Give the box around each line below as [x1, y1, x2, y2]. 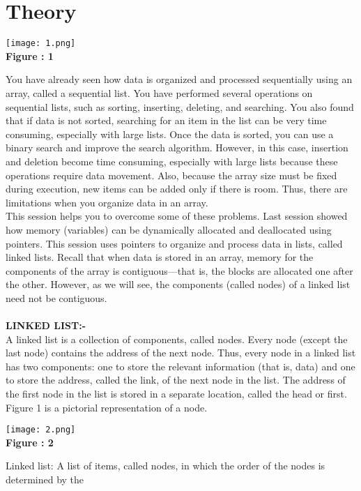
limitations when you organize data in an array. [6, 195, 208, 209]
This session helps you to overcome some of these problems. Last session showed [6, 209, 348, 223]
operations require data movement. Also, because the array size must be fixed [6, 167, 337, 182]
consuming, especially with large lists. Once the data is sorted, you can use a [6, 126, 334, 141]
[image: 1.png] [6, 38, 76, 49]
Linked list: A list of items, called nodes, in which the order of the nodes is [6, 458, 325, 473]
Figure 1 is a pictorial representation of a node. [6, 400, 208, 414]
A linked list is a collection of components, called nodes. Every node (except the [6, 331, 348, 346]
